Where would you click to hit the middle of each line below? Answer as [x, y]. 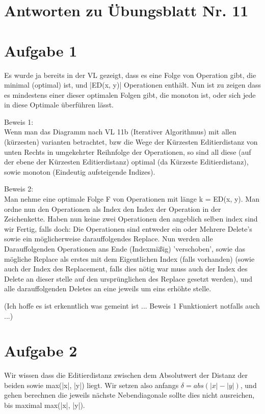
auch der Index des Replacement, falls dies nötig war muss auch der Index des [126, 269]
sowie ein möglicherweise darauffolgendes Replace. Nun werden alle [109, 239]
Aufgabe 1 [41, 50]
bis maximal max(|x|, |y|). [45, 405]
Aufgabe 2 [41, 351]
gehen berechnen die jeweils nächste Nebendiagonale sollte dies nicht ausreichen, [129, 395]
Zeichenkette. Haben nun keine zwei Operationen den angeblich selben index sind [131, 219]
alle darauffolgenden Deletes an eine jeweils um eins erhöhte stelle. [108, 288]
